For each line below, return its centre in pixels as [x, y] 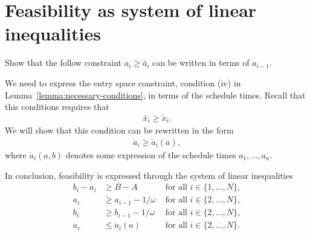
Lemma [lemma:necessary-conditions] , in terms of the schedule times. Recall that [155, 95]
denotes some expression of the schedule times [151, 155]
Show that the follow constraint [63, 63]
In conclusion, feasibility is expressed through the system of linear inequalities [149, 175]
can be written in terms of [201, 63]
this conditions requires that [57, 107]
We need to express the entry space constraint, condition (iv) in [123, 82]
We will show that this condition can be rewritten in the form [119, 130]
